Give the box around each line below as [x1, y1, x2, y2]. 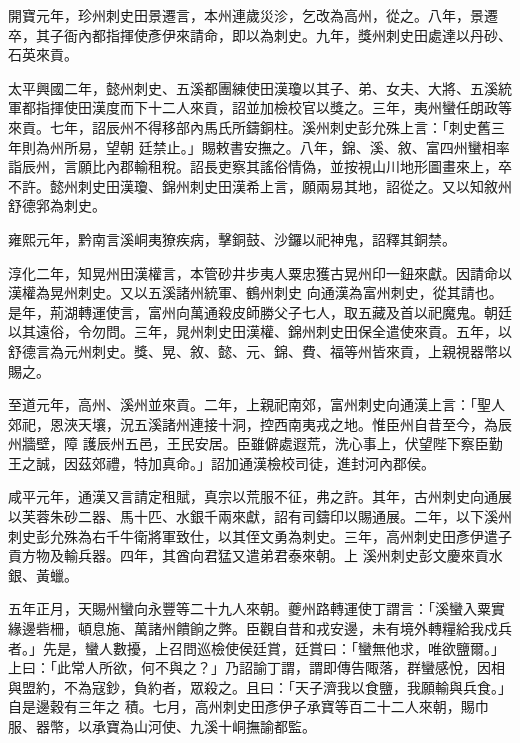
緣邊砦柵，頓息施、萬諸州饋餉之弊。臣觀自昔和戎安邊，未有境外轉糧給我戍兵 [8, 618, 512, 639]
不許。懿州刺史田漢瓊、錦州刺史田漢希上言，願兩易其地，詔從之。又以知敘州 [8, 175, 512, 196]
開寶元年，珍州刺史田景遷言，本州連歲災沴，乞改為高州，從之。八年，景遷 [8, 5, 498, 25]
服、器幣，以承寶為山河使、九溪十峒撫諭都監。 [8, 716, 316, 736]
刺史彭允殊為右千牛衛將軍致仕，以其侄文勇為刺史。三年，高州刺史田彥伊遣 [8, 525, 498, 546]
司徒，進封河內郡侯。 [294, 452, 435, 473]
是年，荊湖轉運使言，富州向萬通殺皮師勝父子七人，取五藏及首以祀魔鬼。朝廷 [8, 301, 512, 322]
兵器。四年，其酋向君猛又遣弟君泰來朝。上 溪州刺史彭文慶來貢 [77, 545, 489, 566]
